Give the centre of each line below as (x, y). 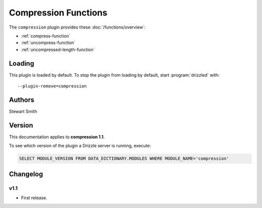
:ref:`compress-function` (46, 36)
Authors (22, 100)
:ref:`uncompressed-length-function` (58, 49)
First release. (34, 198)
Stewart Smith (23, 111)
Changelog (26, 174)
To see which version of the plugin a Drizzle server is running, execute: (80, 146)
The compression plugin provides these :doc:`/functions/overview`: (77, 27)
